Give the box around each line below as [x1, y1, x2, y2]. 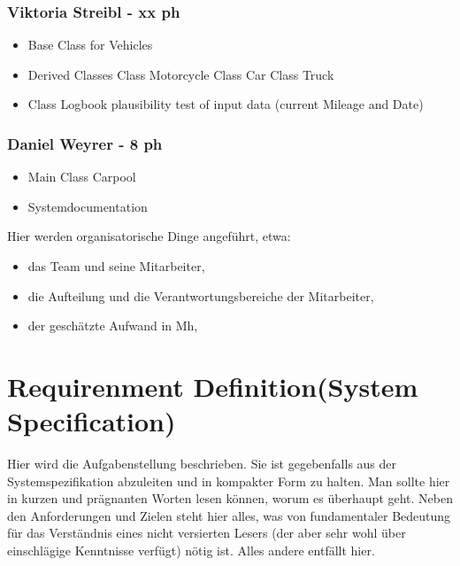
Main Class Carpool [27, 167, 136, 186]
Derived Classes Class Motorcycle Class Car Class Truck [27, 65, 334, 83]
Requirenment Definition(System [7, 368, 418, 404]
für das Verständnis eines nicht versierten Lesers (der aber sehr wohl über [7, 523, 406, 542]
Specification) [7, 403, 176, 439]
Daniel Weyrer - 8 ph [7, 132, 163, 154]
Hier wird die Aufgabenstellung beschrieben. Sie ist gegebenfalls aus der [7, 454, 397, 473]
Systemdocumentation [27, 197, 148, 215]
